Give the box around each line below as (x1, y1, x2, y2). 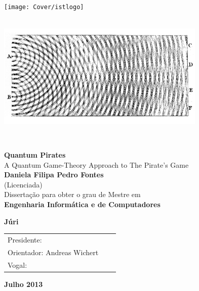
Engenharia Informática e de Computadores (4, 199, 161, 209)
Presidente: (8, 234, 42, 245)
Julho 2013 (4, 278, 43, 289)
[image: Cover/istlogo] (4, 3, 84, 11)
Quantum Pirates (4, 150, 66, 160)
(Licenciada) (4, 179, 43, 189)
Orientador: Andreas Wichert (8, 247, 99, 257)
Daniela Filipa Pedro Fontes (4, 169, 104, 180)
